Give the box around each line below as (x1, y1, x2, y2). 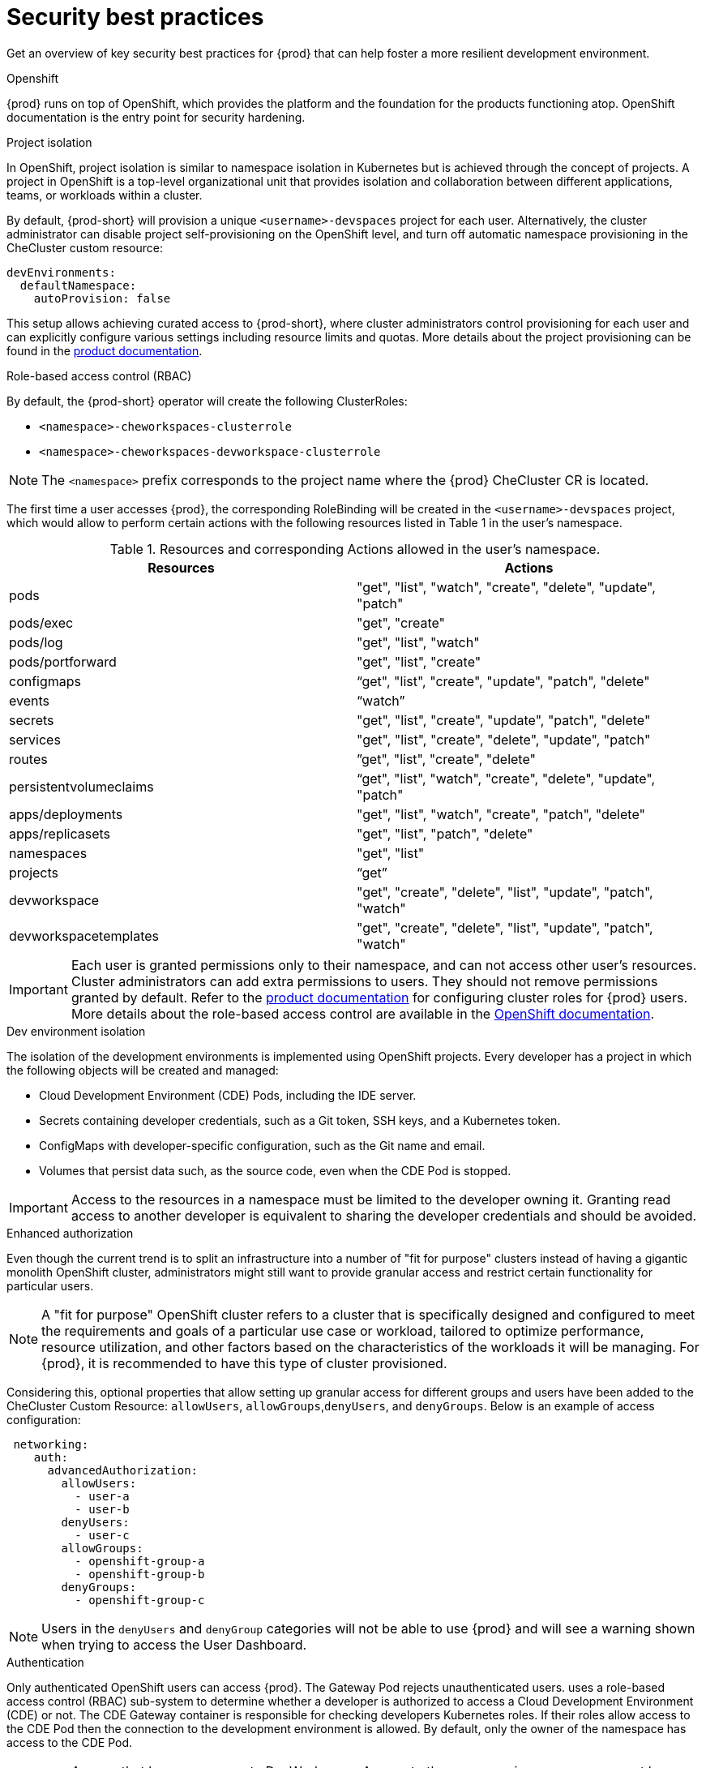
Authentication (6, 1654, 84, 1669)
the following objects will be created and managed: (6, 1062, 279, 1077)
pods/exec (9, 614, 74, 631)
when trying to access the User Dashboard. (41, 1636, 307, 1653)
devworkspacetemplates (9, 927, 160, 944)
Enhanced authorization (6, 1225, 134, 1240)
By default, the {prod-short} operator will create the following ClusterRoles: (6, 393, 408, 408)
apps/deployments (9, 805, 123, 822)
